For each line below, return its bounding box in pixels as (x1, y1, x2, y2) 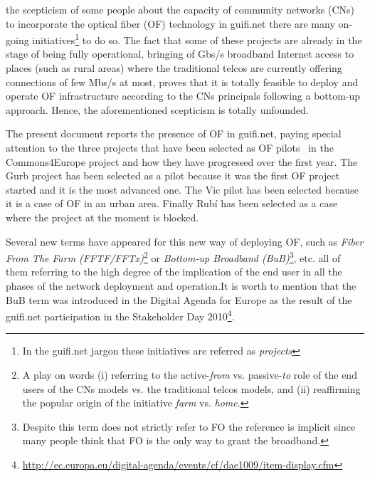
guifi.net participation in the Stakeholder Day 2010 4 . (6, 307, 235, 323)
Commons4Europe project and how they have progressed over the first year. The (6, 154, 358, 169)
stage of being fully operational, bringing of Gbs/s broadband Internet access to (6, 46, 354, 61)
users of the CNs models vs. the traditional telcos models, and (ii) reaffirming (22, 381, 361, 396)
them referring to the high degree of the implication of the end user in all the (6, 264, 342, 279)
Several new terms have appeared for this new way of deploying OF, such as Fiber (6, 234, 364, 248)
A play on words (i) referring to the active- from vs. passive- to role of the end (22, 367, 357, 382)
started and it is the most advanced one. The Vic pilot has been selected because (6, 182, 359, 196)
